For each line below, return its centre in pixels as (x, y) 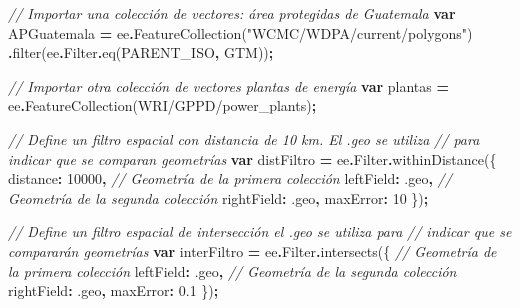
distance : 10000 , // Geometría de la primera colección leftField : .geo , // (230, 178)
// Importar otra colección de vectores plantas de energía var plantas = (229, 85)
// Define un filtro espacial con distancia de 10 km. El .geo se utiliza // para (244, 138)
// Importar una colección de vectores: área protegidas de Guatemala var (232, 13)
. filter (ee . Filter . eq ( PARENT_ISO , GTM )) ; (141, 52)
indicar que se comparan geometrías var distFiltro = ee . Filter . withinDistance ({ (252, 158)
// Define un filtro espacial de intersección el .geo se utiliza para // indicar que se (260, 231)
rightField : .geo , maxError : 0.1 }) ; (113, 290)
